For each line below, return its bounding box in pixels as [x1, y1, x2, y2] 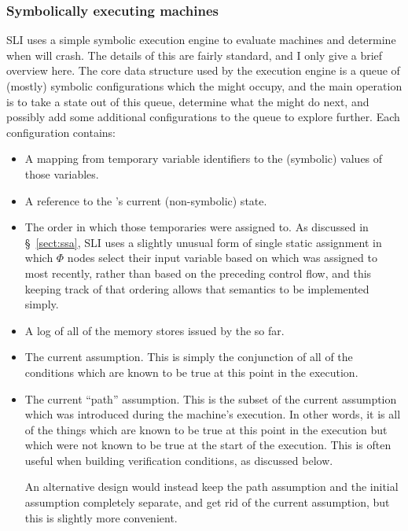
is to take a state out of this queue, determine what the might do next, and [6, 93, 369, 109]
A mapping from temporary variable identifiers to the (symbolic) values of [24, 150, 383, 167]
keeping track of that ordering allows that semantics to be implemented [24, 280, 369, 297]
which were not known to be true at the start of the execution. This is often [24, 437, 391, 453]
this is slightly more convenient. [24, 509, 178, 525]
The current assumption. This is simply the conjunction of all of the [24, 348, 353, 365]
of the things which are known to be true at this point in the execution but [24, 421, 388, 437]
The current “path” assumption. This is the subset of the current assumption [24, 390, 397, 407]
